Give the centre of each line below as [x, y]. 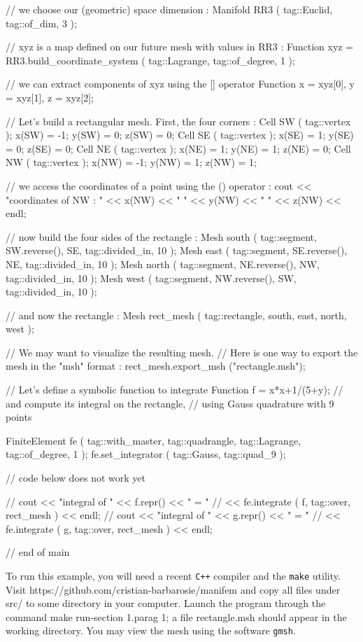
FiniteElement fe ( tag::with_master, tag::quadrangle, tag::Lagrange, [153, 440]
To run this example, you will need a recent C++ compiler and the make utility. [173, 575]
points [19, 417]
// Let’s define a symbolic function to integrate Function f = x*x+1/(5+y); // [175, 390]
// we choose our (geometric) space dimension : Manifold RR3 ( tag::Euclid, [169, 9]
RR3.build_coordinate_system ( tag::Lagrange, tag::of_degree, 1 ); [150, 60]
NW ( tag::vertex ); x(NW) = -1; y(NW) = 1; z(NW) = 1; [131, 162]
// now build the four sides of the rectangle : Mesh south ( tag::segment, [161, 236]
